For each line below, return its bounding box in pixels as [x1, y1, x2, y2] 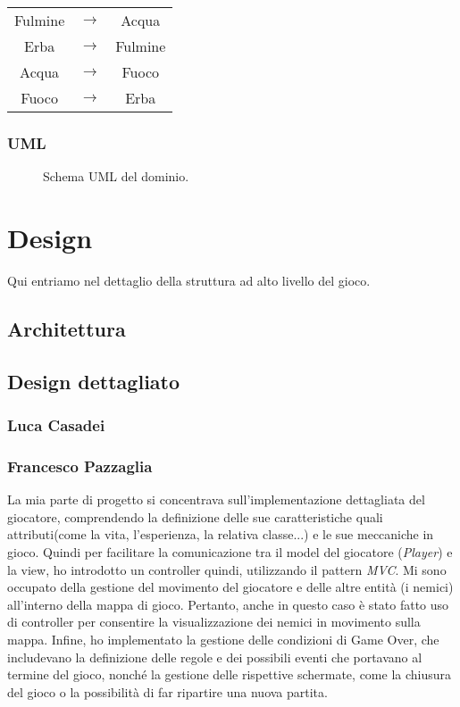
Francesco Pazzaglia [7, 454, 153, 477]
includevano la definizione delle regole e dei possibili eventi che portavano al [7, 647, 422, 666]
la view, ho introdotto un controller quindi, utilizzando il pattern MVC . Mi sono [7, 560, 447, 578]
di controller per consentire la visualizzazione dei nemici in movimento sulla [7, 612, 421, 631]
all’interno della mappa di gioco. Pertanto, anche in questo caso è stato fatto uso [7, 595, 449, 613]
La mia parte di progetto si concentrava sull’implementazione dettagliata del [7, 490, 425, 509]
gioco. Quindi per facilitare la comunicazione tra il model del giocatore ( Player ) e [7, 542, 453, 561]
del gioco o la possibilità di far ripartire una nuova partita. [7, 682, 328, 701]
